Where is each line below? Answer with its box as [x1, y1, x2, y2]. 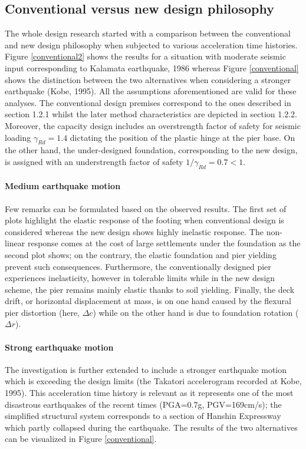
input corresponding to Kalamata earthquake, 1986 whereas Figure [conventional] [5, 61, 299, 74]
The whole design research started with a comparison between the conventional [5, 27, 291, 39]
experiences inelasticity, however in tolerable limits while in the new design [5, 272, 275, 284]
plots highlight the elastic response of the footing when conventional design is [5, 214, 284, 226]
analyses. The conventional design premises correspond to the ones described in [5, 96, 291, 108]
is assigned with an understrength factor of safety [5, 155, 183, 167]
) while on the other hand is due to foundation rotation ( [93, 306, 299, 318]
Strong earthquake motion [5, 341, 114, 353]
